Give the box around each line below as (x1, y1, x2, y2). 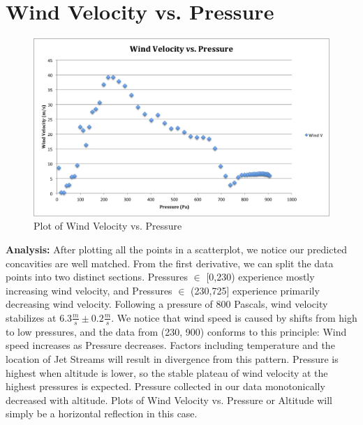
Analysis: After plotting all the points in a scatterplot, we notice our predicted (6, 241, 347, 256)
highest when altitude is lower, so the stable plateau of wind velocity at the (6, 365, 328, 380)
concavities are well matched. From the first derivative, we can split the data (6, 255, 334, 270)
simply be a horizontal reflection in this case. (6, 406, 198, 421)
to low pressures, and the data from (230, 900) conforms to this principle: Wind (6, 324, 347, 338)
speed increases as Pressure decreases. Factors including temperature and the (6, 338, 335, 352)
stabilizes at (6, 310, 57, 325)
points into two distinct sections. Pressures (6, 269, 188, 284)
